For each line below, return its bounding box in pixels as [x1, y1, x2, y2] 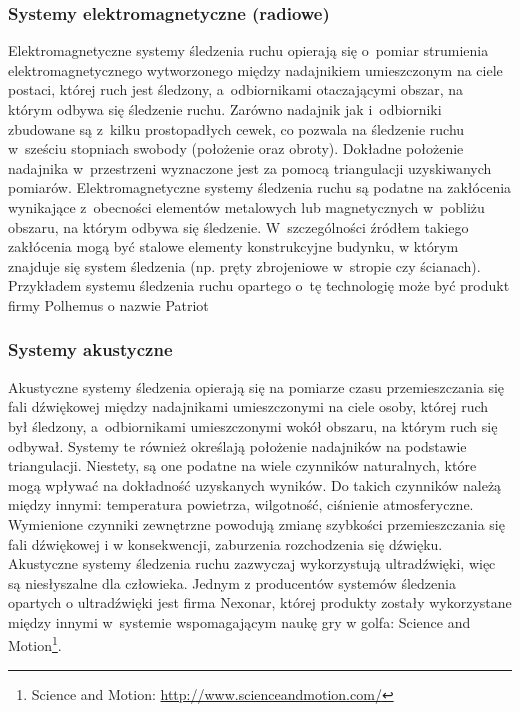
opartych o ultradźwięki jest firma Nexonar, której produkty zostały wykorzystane [8, 592, 512, 613]
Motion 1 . [8, 632, 62, 656]
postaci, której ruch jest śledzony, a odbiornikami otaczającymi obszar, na [8, 79, 464, 100]
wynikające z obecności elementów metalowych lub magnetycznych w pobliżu [8, 196, 485, 217]
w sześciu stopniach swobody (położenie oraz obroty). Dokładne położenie [8, 138, 464, 159]
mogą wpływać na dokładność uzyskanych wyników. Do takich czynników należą [8, 474, 502, 495]
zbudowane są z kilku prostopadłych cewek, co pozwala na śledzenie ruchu [8, 118, 465, 139]
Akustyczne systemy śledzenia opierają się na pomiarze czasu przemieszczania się [8, 376, 505, 397]
